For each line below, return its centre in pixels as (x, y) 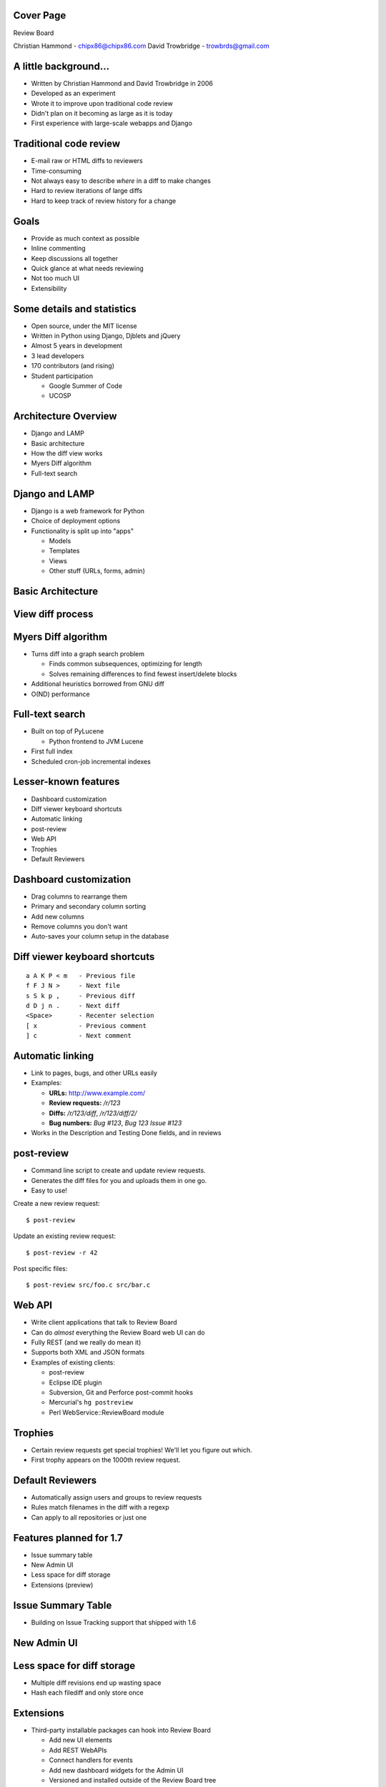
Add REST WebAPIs (78, 1750)
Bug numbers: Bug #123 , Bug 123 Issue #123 (115, 1123)
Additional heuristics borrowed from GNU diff (98, 684)
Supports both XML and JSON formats (88, 1352)
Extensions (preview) (62, 1585)
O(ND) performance (60, 694)
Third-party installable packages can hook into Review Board (121, 1730)
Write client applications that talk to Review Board (104, 1322)
